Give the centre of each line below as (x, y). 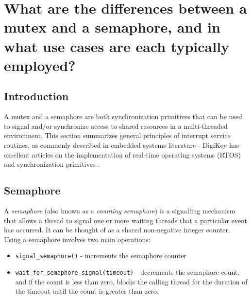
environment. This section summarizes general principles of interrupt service (117, 135)
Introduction (36, 96)
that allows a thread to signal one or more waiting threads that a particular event (126, 220)
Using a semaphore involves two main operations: (77, 239)
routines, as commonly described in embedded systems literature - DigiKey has (122, 145)
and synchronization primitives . (52, 164)
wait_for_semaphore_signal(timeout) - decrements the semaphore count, (127, 272)
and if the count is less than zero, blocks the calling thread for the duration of (131, 281)
